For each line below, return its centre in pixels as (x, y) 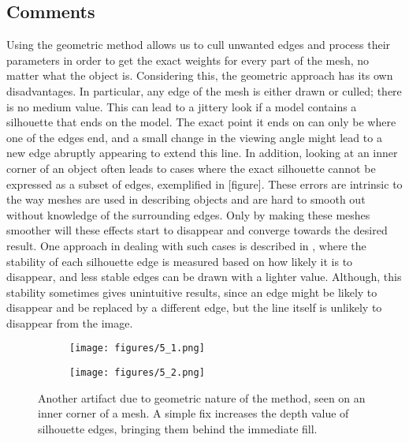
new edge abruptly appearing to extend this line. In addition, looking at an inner (202, 153)
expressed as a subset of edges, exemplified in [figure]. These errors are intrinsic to (204, 184)
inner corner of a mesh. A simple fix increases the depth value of (193, 413)
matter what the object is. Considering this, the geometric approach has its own (200, 75)
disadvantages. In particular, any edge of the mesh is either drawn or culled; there (204, 90)
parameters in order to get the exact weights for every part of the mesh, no (188, 60)
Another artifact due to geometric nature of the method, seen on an (202, 397)
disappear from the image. (70, 322)
